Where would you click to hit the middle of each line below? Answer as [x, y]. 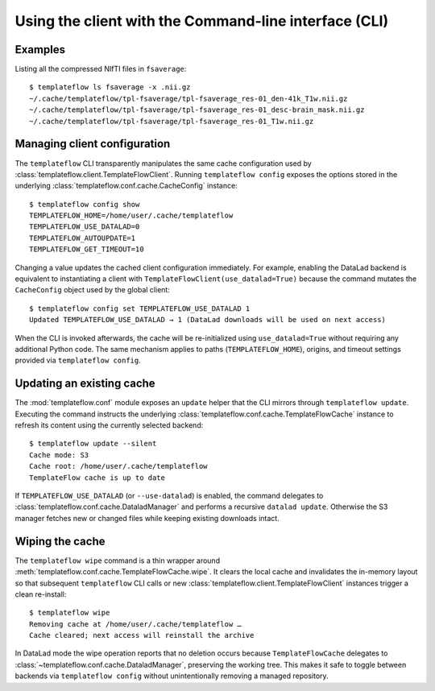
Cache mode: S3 [59, 455]
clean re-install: [41, 594]
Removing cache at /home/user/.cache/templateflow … [135, 624]
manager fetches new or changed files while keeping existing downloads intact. [147, 518]
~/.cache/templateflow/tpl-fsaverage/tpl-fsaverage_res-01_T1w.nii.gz [172, 121]
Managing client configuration [93, 144]
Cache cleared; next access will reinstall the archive [142, 635]
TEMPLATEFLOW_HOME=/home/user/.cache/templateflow [131, 216]
